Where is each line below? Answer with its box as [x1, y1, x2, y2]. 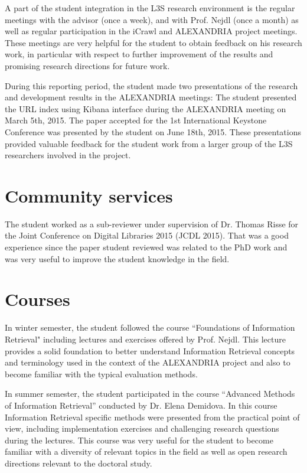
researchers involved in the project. [5, 149, 131, 161]
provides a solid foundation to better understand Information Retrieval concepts [5, 344, 295, 357]
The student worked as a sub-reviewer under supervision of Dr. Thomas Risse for [5, 217, 299, 230]
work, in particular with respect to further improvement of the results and [5, 48, 273, 60]
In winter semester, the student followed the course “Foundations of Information [5, 321, 295, 334]
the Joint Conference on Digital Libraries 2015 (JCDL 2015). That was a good [5, 229, 289, 242]
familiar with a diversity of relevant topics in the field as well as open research [5, 445, 288, 458]
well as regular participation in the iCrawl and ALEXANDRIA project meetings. [5, 25, 298, 37]
